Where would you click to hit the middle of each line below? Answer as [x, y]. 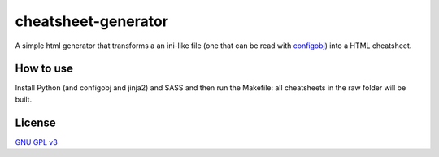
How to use [44, 69]
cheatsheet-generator [91, 21]
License [35, 122]
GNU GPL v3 [37, 142]
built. [24, 99]
